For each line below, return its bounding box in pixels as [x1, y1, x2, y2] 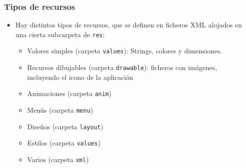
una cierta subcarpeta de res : [15, 29, 105, 39]
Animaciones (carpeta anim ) [27, 88, 112, 98]
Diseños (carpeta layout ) [27, 121, 103, 131]
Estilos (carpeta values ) [27, 138, 101, 148]
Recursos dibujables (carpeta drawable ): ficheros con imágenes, [27, 62, 217, 72]
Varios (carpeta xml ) [27, 154, 89, 164]
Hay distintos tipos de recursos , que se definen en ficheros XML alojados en [15, 20, 242, 30]
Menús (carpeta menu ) [27, 105, 93, 115]
